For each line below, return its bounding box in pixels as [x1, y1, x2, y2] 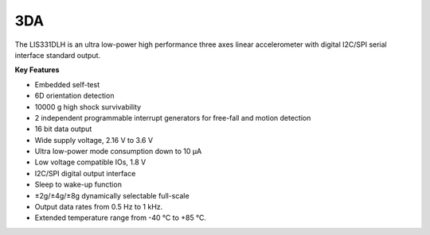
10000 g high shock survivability [34, 102, 142, 111]
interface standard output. [14, 50, 101, 60]
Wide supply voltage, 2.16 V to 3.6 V [34, 135, 154, 144]
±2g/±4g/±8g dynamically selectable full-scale [34, 191, 190, 200]
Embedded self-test [34, 79, 100, 89]
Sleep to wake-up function [34, 179, 123, 190]
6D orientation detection [34, 91, 115, 101]
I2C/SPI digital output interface [34, 168, 136, 178]
